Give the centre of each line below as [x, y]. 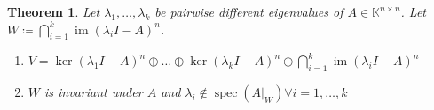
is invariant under [94, 92]
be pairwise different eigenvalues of [249, 11]
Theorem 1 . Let [54, 11]
